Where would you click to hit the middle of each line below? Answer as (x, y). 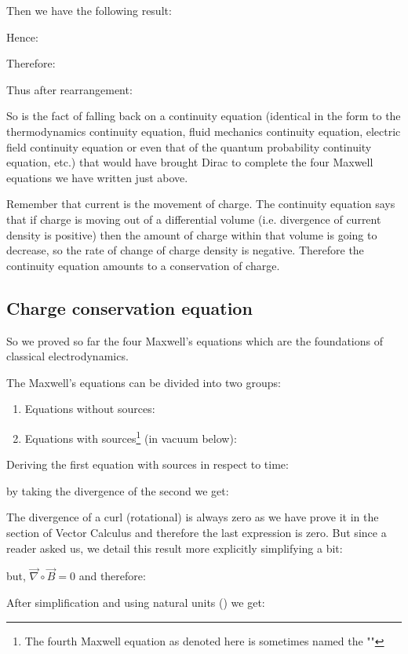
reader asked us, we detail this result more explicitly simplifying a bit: (175, 548)
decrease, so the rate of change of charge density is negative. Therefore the (185, 250)
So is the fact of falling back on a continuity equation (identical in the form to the (204, 116)
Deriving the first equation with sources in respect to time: (148, 464)
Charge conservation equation (129, 307)
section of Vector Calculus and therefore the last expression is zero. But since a (197, 532)
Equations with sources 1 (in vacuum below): (131, 437)
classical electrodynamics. (67, 356)
